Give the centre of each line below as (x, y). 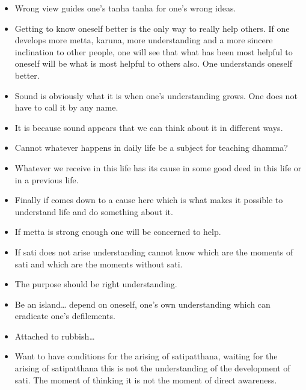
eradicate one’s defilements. (65, 316)
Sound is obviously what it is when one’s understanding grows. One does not (156, 95)
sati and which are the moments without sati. (99, 264)
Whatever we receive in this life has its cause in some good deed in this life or (158, 167)
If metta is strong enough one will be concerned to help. (118, 232)
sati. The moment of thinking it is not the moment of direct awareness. (146, 379)
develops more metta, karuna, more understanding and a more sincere (144, 40)
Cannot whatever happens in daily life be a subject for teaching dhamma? (151, 148)
